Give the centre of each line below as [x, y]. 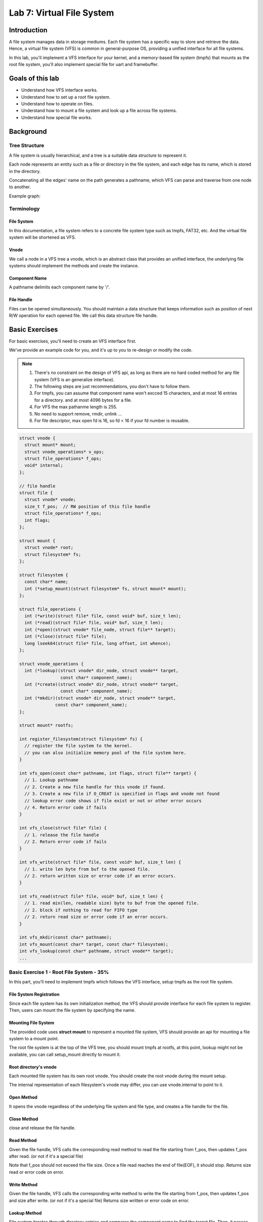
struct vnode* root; [49, 548]
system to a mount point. [34, 1038]
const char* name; [46, 582]
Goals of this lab [34, 78]
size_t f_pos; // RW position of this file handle [87, 506]
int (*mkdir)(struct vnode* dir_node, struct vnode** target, [100, 698]
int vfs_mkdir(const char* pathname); [66, 938]
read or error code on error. [37, 1172]
